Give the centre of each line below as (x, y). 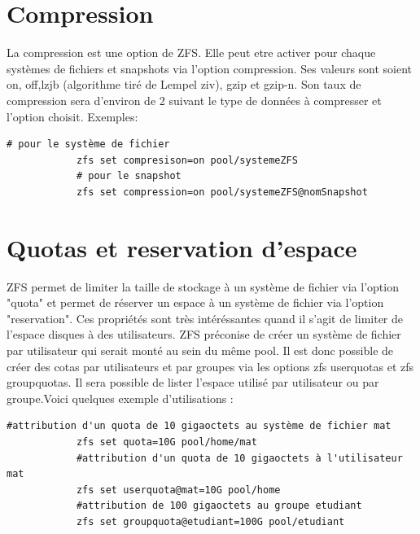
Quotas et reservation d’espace (182, 247)
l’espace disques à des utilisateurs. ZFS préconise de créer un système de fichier (204, 334)
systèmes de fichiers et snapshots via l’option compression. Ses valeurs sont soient (210, 68)
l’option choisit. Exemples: (72, 116)
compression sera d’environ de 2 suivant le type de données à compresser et (194, 100)
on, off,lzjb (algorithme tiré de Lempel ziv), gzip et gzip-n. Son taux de (184, 84)
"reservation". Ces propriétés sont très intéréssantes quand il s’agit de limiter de (205, 318)
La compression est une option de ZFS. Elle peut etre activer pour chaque (191, 53)
